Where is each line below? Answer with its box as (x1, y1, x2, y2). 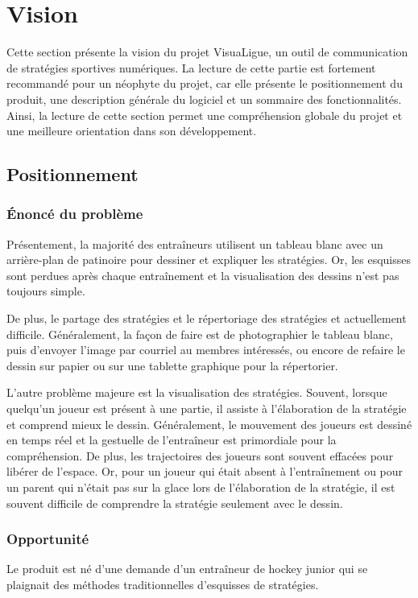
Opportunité (6, 529, 89, 549)
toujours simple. (6, 283, 85, 299)
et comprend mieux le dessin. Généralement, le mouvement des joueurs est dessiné (6, 415, 412, 432)
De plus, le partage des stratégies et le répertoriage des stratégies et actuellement (6, 310, 407, 327)
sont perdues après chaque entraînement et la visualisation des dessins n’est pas (6, 266, 399, 283)
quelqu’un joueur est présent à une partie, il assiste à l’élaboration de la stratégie (6, 400, 407, 417)
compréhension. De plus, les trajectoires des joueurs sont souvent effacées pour (6, 447, 394, 464)
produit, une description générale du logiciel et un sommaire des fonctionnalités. (6, 90, 402, 107)
